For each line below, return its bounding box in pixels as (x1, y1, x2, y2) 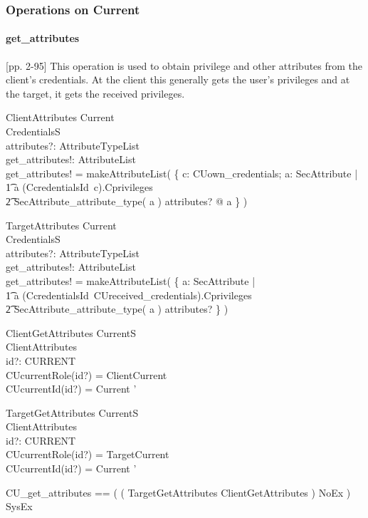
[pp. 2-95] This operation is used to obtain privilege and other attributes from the (6, 58, 363, 73)
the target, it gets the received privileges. (6, 86, 185, 100)
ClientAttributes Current (6, 110, 115, 125)
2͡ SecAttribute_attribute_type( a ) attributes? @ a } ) (6, 193, 248, 208)
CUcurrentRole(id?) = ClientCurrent (6, 367, 167, 382)
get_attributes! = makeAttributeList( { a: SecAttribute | (6, 273, 256, 288)
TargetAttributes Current (6, 217, 117, 232)
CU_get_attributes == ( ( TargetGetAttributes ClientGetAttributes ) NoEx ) (6, 485, 351, 499)
